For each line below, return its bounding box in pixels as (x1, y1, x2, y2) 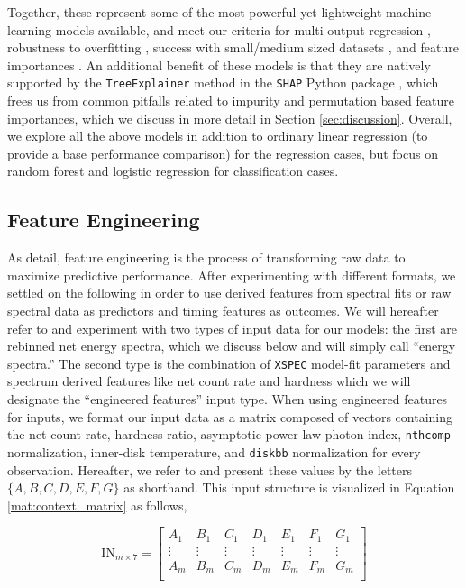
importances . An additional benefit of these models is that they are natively (7, 55, 431, 74)
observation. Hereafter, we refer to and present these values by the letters (7, 460, 412, 479)
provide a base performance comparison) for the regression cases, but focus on (7, 143, 438, 162)
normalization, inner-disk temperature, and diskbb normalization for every (7, 442, 421, 461)
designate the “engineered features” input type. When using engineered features (7, 390, 448, 409)
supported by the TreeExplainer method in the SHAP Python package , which (7, 73, 439, 92)
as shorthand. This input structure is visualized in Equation (123, 478, 455, 497)
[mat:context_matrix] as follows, (7, 495, 187, 514)
